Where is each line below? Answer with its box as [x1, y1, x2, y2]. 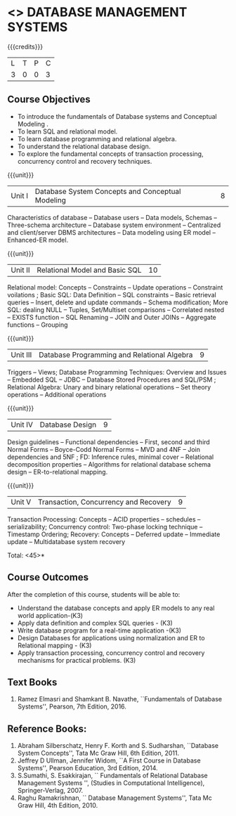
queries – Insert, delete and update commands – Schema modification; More [7, 298, 228, 306]
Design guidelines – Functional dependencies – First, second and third [7, 437, 211, 446]
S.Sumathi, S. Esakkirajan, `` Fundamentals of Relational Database [17, 771, 209, 780]
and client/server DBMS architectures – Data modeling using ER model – [7, 228, 216, 236]
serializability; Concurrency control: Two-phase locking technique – [7, 522, 203, 531]
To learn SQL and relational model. [17, 127, 118, 136]
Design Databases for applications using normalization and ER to [17, 633, 205, 642]
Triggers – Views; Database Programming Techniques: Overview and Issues [7, 368, 227, 376]
